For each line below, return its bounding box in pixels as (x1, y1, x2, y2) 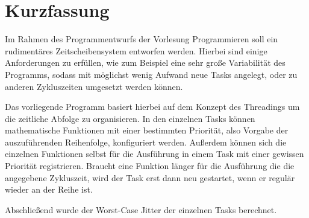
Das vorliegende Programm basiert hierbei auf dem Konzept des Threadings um (5, 100, 300, 113)
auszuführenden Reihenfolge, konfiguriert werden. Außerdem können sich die (5, 135, 287, 148)
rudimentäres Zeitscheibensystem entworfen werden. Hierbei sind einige (5, 44, 267, 57)
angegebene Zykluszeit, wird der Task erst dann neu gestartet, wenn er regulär (5, 171, 295, 184)
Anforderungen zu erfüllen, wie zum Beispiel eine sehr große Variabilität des (5, 56, 286, 69)
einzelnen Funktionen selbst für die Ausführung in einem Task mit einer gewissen (5, 147, 304, 160)
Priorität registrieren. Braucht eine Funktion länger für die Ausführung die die (5, 159, 295, 172)
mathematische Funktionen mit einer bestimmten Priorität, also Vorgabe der (5, 124, 289, 136)
